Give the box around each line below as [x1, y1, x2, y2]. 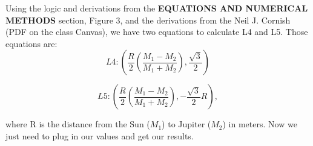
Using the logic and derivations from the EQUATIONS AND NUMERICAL [5, 2, 308, 14]
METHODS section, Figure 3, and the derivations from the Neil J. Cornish [5, 13, 291, 26]
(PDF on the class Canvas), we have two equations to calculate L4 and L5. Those [5, 25, 308, 38]
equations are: [5, 37, 58, 49]
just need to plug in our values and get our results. [5, 129, 194, 142]
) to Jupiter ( [162, 118, 211, 130]
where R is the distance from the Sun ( [5, 118, 150, 130]
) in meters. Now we [222, 118, 297, 130]
